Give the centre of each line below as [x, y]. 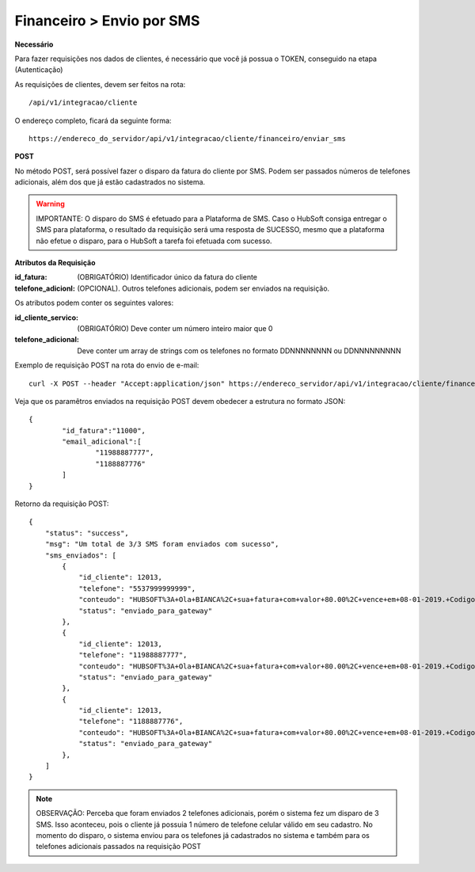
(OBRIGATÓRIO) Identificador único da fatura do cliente [167, 277]
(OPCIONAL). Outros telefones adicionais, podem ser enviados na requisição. [203, 288]
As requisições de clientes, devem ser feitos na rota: [100, 84]
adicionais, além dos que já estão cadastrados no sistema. [110, 182]
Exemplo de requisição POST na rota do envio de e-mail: [107, 365]
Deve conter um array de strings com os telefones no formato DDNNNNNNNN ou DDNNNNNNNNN [239, 350]
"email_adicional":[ [102, 442]
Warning [50, 204]
